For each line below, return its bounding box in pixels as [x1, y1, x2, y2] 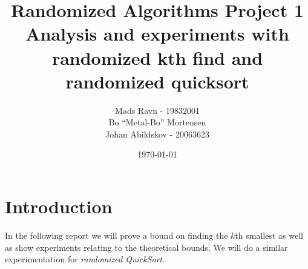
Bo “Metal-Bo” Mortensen [108, 116, 206, 128]
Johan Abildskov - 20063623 [105, 127, 209, 140]
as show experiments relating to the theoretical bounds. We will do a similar [5, 241, 288, 253]
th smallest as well [235, 229, 303, 241]
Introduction [5, 194, 113, 219]
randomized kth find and [51, 45, 263, 70]
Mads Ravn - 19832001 [115, 104, 200, 116]
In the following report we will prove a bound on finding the [5, 229, 228, 241]
